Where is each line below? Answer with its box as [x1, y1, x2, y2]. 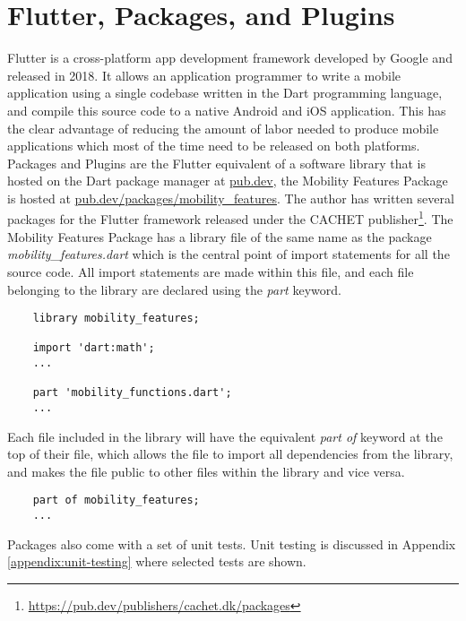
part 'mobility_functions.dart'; [32, 386, 232, 400]
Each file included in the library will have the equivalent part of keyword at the [7, 427, 443, 445]
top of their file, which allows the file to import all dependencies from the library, [7, 444, 453, 463]
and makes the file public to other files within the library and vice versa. [7, 461, 405, 480]
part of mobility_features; [32, 494, 200, 507]
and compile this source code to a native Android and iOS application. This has [7, 100, 446, 119]
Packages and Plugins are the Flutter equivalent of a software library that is [7, 153, 426, 172]
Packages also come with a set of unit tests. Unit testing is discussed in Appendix [7, 534, 456, 553]
